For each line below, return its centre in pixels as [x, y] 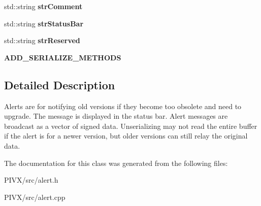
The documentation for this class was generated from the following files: [116, 163]
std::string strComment [43, 6]
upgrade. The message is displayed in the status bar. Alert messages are [116, 116]
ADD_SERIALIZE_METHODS [63, 57]
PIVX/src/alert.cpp [35, 197]
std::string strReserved [42, 40]
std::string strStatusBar [44, 23]
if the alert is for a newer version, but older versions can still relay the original [126, 136]
